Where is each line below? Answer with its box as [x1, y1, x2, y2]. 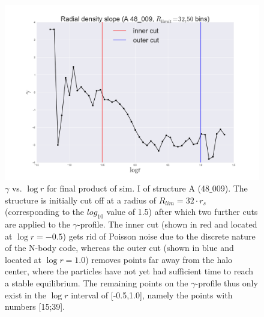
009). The [212, 182, 248, 195]
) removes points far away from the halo [85, 253, 233, 265]
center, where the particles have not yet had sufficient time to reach [5, 265, 254, 277]
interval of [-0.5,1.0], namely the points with [71, 288, 233, 301]
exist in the [5, 288, 46, 301]
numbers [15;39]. [5, 300, 65, 313]
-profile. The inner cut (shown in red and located [77, 218, 257, 231]
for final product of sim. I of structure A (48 [47, 182, 210, 195]
